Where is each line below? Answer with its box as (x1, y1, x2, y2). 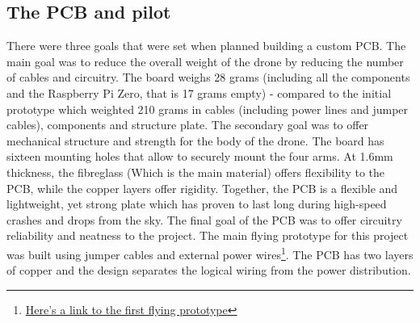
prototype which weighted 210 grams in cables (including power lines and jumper (6, 100, 409, 117)
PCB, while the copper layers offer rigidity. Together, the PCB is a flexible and (6, 179, 398, 196)
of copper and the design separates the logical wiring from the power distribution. (6, 262, 411, 279)
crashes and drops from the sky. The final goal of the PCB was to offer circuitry (6, 211, 402, 228)
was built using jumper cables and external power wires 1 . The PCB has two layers (6, 243, 414, 262)
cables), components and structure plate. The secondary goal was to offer (6, 116, 369, 133)
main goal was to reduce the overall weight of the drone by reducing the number (6, 52, 404, 69)
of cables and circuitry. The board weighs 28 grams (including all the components (6, 69, 410, 86)
